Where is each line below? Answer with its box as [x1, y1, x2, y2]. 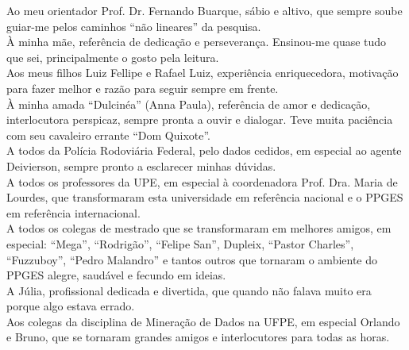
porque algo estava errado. [6, 298, 135, 314]
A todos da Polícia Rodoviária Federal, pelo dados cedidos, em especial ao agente [6, 142, 402, 159]
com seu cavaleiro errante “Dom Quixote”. [6, 126, 211, 143]
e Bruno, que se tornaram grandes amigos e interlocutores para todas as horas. [6, 329, 390, 345]
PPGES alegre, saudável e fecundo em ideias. [6, 267, 226, 283]
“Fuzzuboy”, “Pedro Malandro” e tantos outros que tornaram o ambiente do [6, 251, 378, 267]
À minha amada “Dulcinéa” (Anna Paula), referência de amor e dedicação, [6, 95, 371, 112]
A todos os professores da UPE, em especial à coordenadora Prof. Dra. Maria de [6, 173, 398, 190]
